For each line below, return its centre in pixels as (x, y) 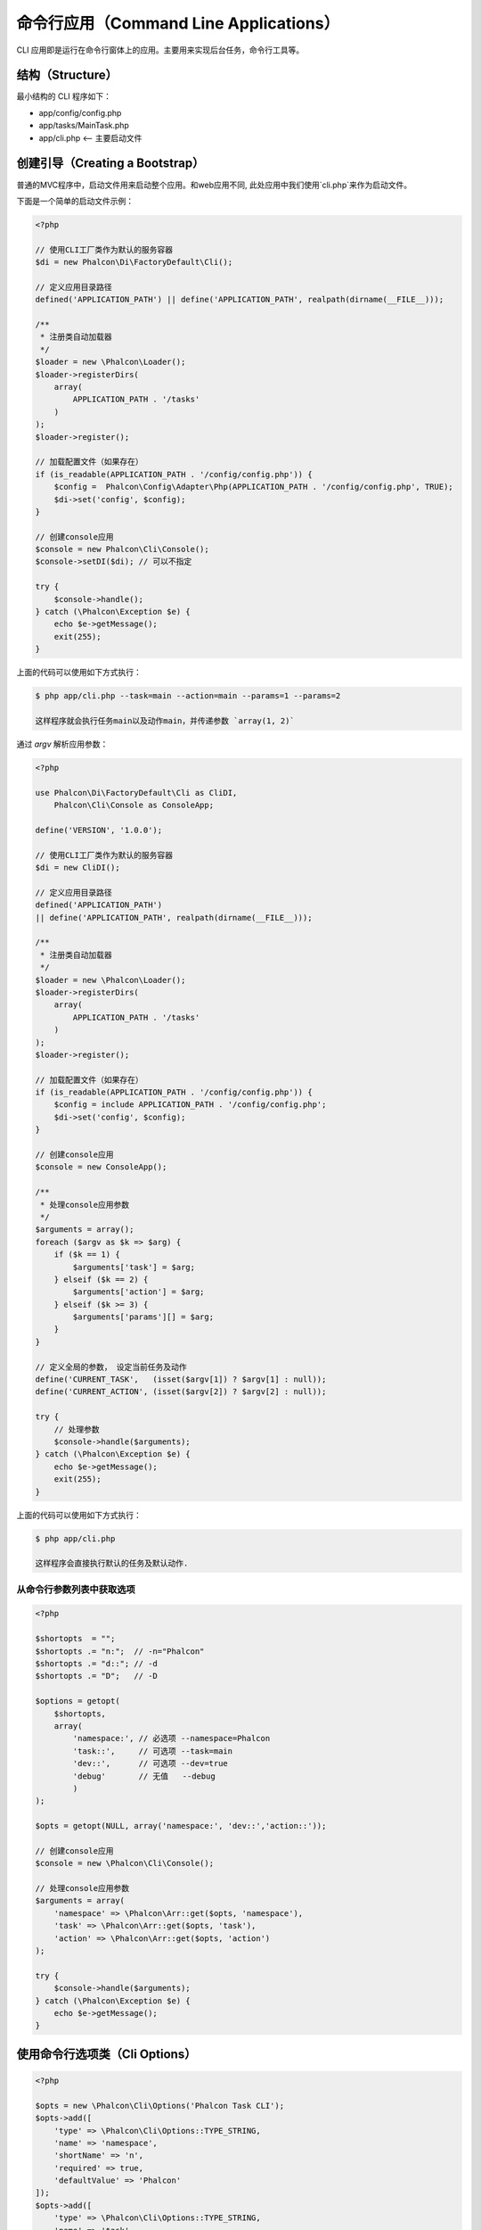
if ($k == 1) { (87, 1255)
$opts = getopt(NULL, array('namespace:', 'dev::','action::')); (181, 1826)
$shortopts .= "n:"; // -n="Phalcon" (120, 1651)
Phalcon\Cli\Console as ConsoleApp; (134, 805)
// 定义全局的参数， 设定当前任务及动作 (111, 1367)
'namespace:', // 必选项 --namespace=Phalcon (171, 1739)
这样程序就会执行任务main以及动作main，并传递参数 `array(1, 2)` (165, 721)
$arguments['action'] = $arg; (139, 1292)
